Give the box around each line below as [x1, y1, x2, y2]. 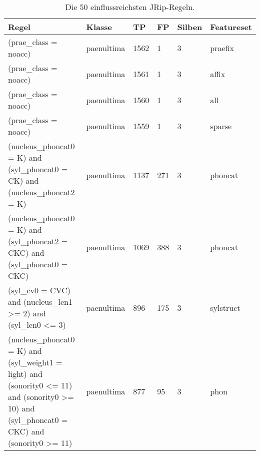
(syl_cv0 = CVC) [8, 284, 70, 296]
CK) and [8, 175, 39, 186]
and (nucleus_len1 [8, 296, 72, 307]
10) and [8, 402, 35, 414]
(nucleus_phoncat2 [8, 186, 75, 198]
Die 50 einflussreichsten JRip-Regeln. [65, 1, 195, 13]
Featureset [210, 21, 252, 33]
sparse [210, 120, 232, 132]
